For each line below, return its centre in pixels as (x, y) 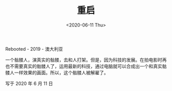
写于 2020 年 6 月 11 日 (29, 83)
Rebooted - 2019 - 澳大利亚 (34, 49)
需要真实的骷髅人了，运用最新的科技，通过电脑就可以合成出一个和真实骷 (90, 66)
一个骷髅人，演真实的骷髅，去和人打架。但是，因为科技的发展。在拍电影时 (84, 60)
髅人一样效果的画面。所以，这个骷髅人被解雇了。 (57, 73)
